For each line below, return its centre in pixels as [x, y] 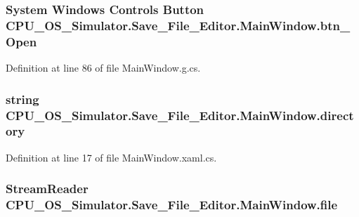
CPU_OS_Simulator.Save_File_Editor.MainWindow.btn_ [178, 25]
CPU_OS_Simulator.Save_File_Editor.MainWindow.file [172, 205]
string [22, 99]
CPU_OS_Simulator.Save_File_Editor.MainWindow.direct [180, 115]
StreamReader [47, 189]
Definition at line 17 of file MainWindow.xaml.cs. [111, 157]
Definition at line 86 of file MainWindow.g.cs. [103, 68]
